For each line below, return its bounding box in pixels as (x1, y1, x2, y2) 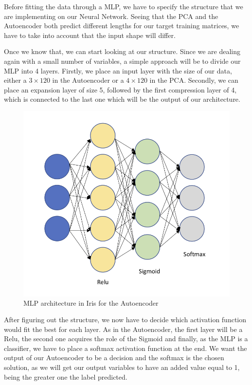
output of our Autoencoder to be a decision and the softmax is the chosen (4, 352, 224, 363)
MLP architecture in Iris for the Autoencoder (23, 298, 159, 308)
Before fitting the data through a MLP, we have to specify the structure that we (4, 1, 243, 11)
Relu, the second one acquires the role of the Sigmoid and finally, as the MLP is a (4, 333, 248, 344)
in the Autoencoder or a (52, 75, 124, 85)
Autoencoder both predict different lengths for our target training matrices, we (4, 20, 239, 31)
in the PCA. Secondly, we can (149, 75, 238, 85)
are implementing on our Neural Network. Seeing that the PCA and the (4, 11, 218, 21)
